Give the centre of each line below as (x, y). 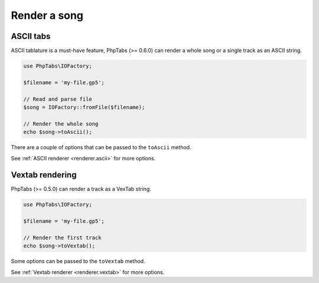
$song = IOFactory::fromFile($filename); (84, 107)
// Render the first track (62, 238)
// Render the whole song (61, 124)
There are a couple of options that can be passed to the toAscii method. (101, 147)
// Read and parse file (58, 99)
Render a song (47, 15)
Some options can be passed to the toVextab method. (78, 261)
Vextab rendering (44, 175)
